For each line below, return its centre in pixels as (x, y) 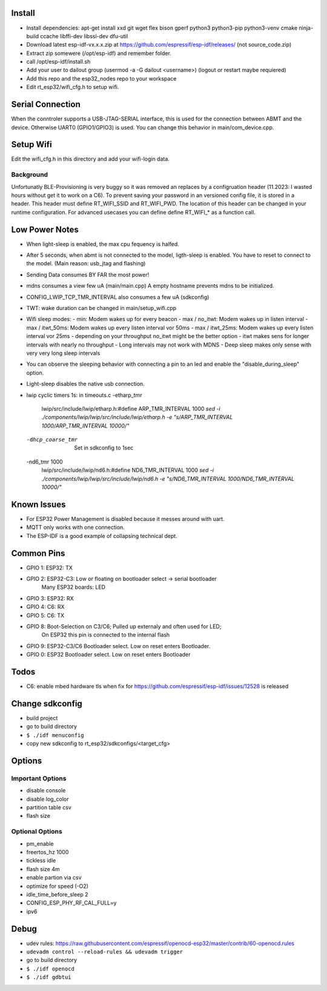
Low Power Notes (45, 229)
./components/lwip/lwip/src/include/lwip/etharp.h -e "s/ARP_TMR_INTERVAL (137, 417)
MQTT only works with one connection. (76, 528)
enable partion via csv (54, 878)
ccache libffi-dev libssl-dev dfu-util (84, 36)
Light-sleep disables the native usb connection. (85, 384)
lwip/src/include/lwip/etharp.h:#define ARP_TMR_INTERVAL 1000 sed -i (131, 408)
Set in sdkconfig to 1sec (104, 448)
